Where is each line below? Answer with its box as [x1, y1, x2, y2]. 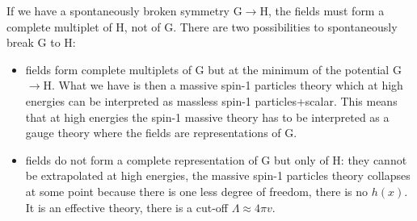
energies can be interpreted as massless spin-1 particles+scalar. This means [25, 92, 398, 109]
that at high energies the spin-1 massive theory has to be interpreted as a [25, 108, 390, 125]
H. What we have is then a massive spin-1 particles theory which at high [43, 77, 403, 94]
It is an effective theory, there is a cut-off [25, 198, 229, 215]
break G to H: [6, 34, 76, 51]
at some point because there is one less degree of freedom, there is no [25, 182, 369, 199]
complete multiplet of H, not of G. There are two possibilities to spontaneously [6, 18, 398, 35]
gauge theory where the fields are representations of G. [25, 124, 297, 141]
